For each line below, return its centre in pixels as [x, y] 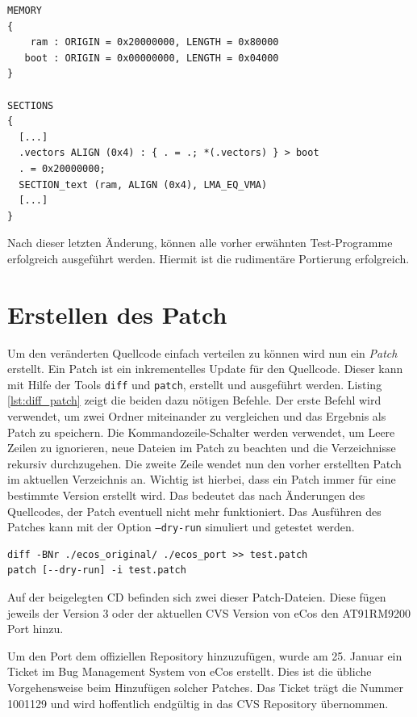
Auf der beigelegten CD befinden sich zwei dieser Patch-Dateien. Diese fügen [197, 597]
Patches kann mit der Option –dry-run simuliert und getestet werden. [181, 527]
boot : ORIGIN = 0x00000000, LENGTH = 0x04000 [152, 58]
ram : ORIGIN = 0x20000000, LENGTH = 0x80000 [154, 42]
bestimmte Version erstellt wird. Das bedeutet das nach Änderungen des [186, 495]
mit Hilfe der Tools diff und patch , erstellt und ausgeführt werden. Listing [195, 384]
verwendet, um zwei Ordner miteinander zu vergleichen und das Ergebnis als [197, 416]
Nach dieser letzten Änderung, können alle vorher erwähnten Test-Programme [200, 243]
